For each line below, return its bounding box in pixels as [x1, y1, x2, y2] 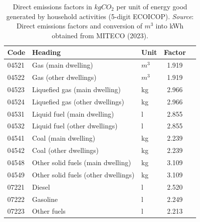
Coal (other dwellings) [32, 145, 99, 155]
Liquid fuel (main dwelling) [32, 108, 114, 119]
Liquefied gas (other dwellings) [32, 96, 125, 106]
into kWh [155, 21, 184, 31]
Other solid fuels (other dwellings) [32, 169, 135, 179]
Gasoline [32, 194, 58, 204]
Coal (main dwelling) [32, 133, 96, 143]
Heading [32, 47, 61, 57]
